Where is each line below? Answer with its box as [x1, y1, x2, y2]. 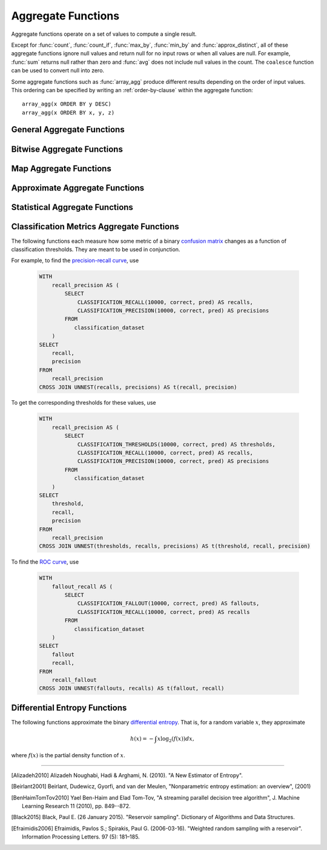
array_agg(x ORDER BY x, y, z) [22, 109, 115, 116]
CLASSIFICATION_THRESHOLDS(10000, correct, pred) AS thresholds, [77, 440, 276, 448]
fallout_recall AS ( [51, 583, 113, 590]
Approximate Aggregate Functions [11, 183, 145, 193]
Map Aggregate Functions [11, 163, 111, 174]
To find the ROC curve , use [11, 558, 79, 565]
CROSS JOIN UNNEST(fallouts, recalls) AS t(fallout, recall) [39, 685, 225, 692]
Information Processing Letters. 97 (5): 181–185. [22, 833, 140, 840]
